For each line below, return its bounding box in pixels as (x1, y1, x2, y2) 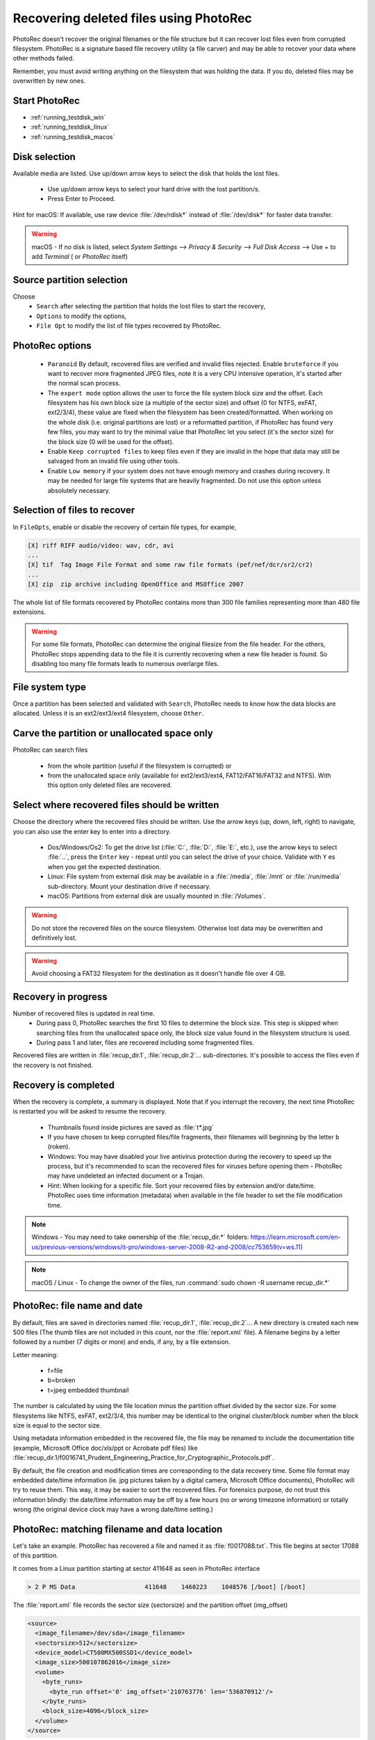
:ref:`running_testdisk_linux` (30, 122, 110, 132)
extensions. (12, 608, 47, 616)
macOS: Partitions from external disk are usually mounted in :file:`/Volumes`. (47, 892, 266, 901)
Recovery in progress (12, 990, 108, 1002)
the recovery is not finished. (12, 1061, 93, 1069)
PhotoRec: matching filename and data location (12, 1523, 223, 1535)
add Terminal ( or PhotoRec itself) (31, 253, 128, 261)
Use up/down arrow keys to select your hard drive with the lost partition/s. (47, 185, 260, 193)
